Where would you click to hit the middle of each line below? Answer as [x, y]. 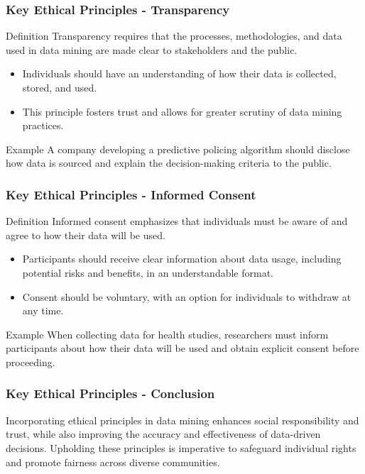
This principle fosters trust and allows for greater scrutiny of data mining [182, 111]
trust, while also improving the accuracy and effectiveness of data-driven [163, 434]
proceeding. [31, 362]
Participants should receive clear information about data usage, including [182, 259]
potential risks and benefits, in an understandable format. [148, 272]
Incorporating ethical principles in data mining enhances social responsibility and [182, 420]
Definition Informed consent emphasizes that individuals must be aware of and [177, 221]
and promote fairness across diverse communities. [113, 462]
